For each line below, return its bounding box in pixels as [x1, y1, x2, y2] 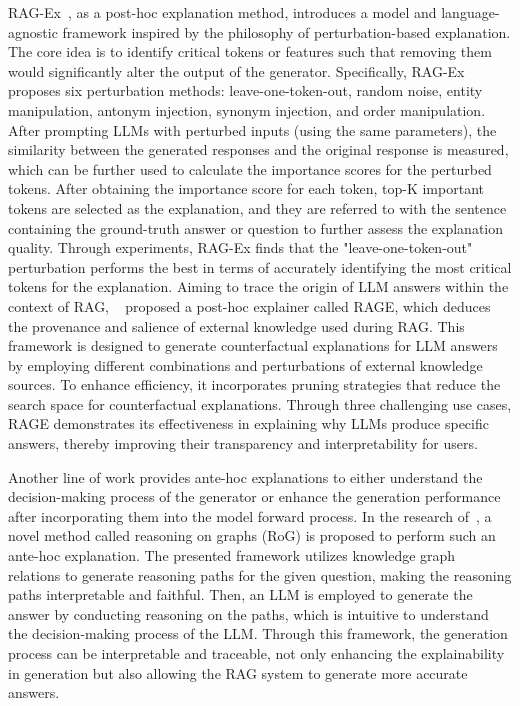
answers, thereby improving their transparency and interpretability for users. [8, 433, 478, 454]
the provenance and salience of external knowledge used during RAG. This [8, 315, 465, 336]
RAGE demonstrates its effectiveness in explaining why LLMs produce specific [8, 413, 489, 434]
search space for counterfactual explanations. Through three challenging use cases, [8, 393, 512, 414]
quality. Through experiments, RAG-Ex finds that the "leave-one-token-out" [8, 237, 473, 258]
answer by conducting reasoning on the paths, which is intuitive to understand [8, 603, 489, 624]
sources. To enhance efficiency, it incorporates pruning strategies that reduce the [8, 374, 501, 395]
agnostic [8, 21, 58, 42]
